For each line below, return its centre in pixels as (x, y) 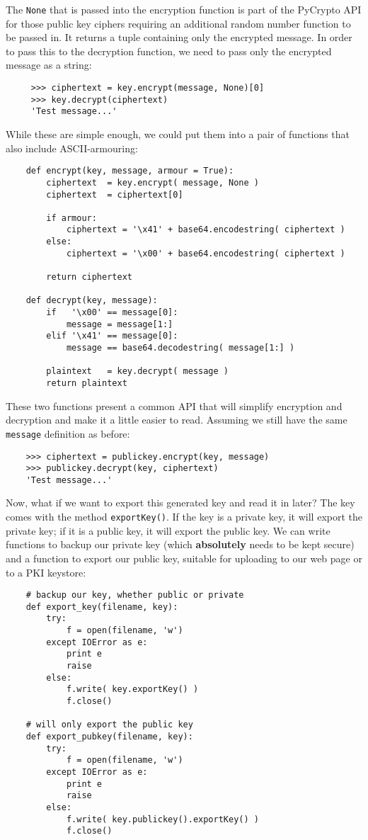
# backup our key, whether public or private (135, 595)
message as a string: (49, 65)
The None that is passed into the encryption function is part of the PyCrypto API (184, 9)
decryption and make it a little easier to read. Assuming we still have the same (177, 420)
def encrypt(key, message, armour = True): (130, 171)
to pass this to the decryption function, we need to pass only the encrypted (169, 51)
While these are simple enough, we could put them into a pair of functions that (178, 134)
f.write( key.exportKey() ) (132, 689)
